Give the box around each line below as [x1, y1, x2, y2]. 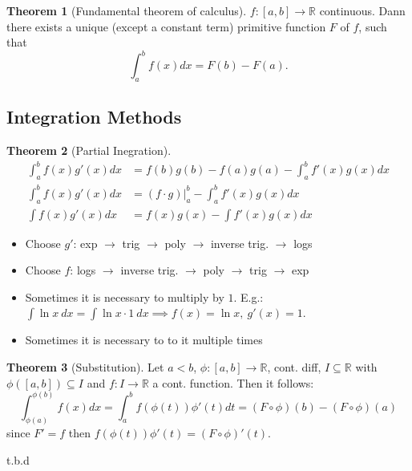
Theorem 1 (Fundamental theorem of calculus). [6, 2, 247, 18]
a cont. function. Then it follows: [152, 374, 314, 391]
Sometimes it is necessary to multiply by [25, 288, 224, 305]
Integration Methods [6, 104, 182, 129]
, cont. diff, [267, 358, 321, 375]
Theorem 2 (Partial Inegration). [6, 142, 172, 159]
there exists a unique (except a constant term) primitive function [6, 18, 326, 35]
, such [358, 18, 387, 35]
